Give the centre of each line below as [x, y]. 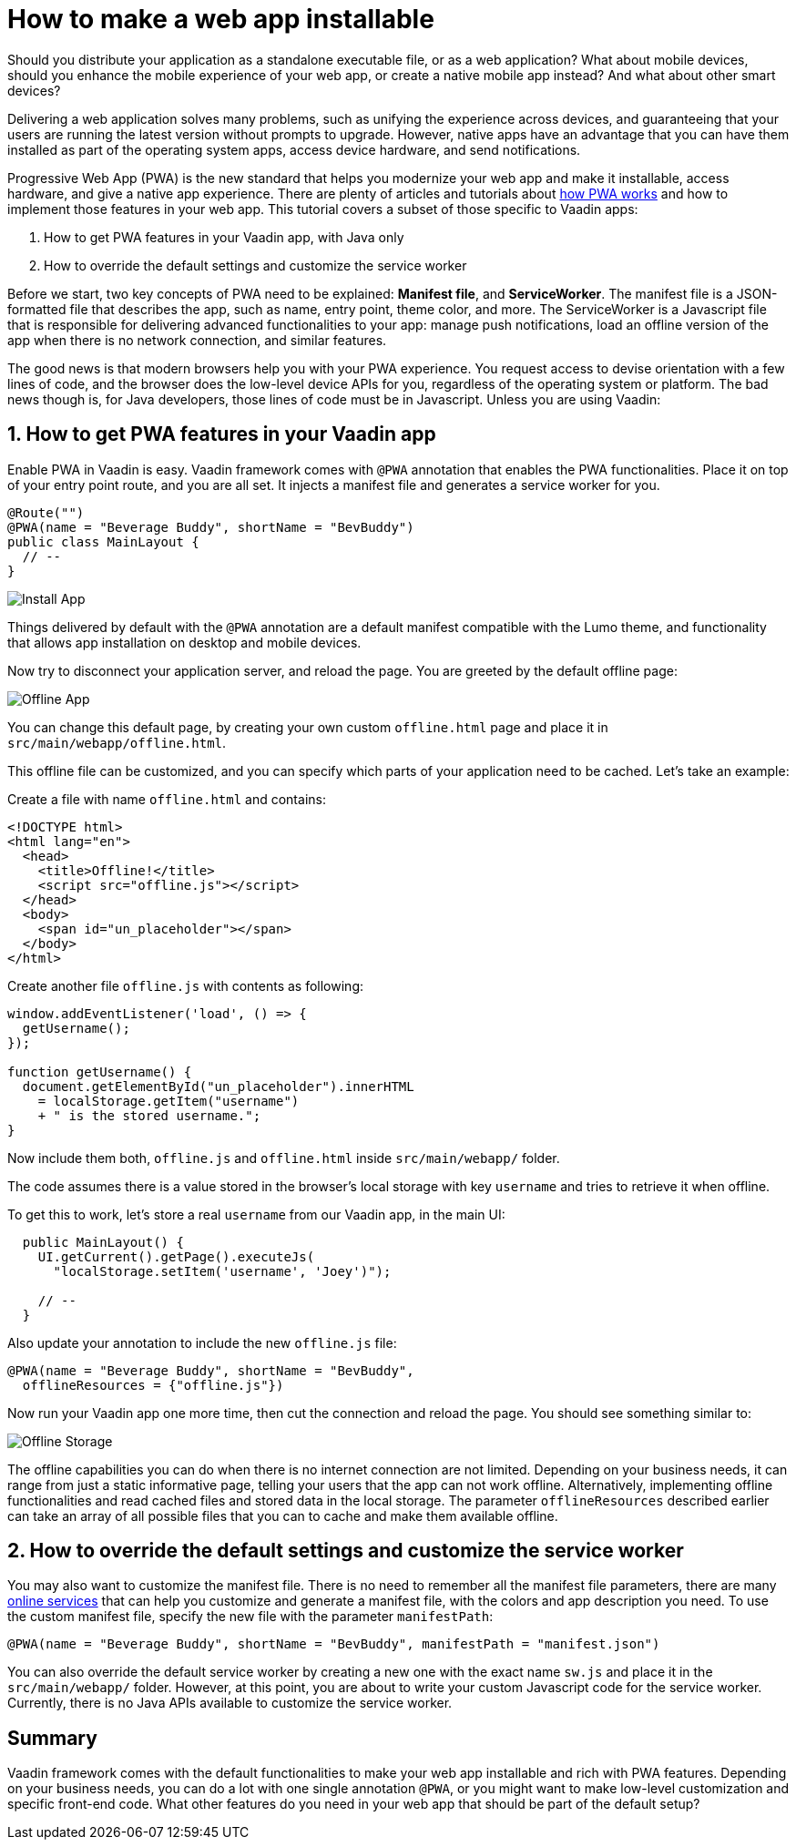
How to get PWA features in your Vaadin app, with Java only [224, 237]
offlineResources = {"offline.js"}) [153, 1385]
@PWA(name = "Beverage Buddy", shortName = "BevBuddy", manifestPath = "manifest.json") [334, 1644]
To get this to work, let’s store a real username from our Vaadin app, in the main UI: [256, 1214]
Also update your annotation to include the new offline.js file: [202, 1342]
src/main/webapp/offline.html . [117, 742]
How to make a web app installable [221, 19]
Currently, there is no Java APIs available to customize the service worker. [230, 1703]
